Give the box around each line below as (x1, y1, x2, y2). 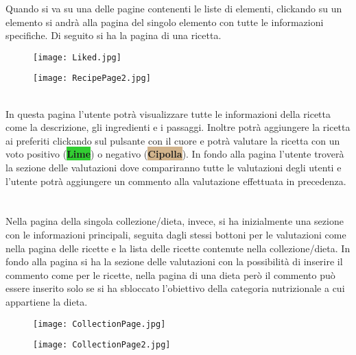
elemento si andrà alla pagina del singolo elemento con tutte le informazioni (5, 14, 324, 29)
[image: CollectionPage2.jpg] (33, 340, 171, 350)
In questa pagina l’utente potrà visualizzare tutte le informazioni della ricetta (5, 106, 331, 121)
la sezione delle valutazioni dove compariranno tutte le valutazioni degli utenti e (5, 160, 342, 175)
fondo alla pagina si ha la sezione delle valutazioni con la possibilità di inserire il (5, 254, 343, 269)
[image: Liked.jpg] (33, 52, 121, 62)
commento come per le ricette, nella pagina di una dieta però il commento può (5, 267, 335, 282)
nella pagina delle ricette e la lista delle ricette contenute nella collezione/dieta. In (5, 241, 351, 255)
